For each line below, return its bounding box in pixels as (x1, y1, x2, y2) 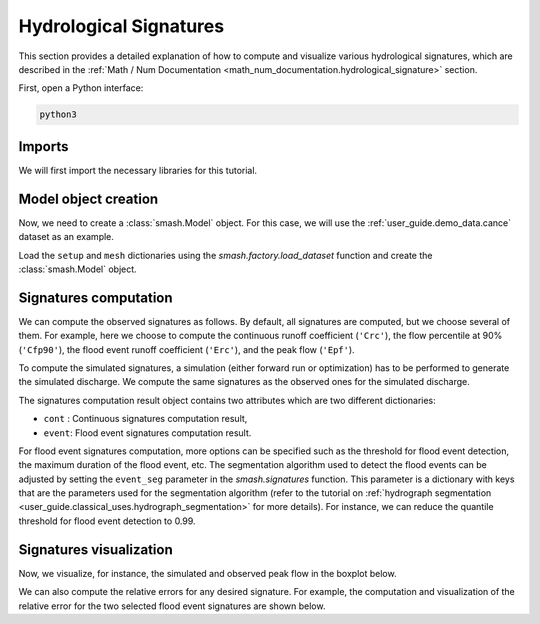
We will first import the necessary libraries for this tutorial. (18, 164, 258, 176)
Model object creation (18, 190, 159, 207)
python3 (39, 109, 77, 120)
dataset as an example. (18, 231, 115, 243)
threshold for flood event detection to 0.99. (18, 515, 196, 527)
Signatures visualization (18, 541, 174, 558)
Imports (18, 138, 69, 155)
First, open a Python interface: (18, 82, 144, 94)
